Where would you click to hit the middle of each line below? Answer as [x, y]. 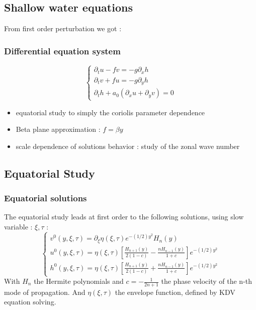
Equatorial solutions [46, 198]
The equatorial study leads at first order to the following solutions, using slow [124, 217]
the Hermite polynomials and [79, 281]
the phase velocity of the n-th [207, 281]
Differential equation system [62, 51]
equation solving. [30, 302]
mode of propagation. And [45, 292]
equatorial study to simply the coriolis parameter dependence [110, 112]
